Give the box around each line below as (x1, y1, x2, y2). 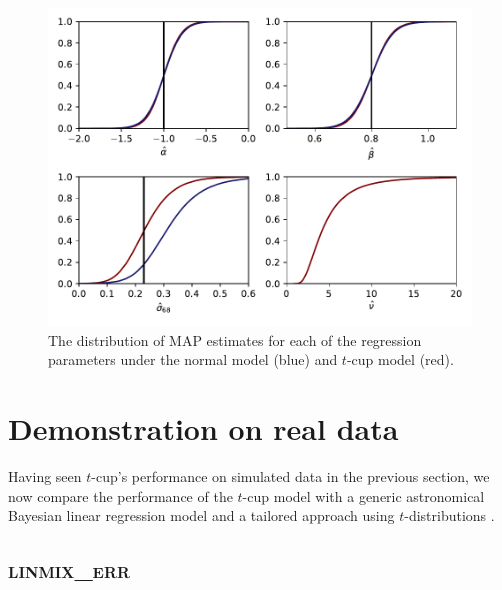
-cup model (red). (346, 349, 454, 370)
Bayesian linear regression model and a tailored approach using (8, 505, 395, 526)
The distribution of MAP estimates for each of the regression (48, 329, 422, 350)
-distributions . (404, 505, 495, 526)
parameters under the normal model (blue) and (48, 349, 338, 370)
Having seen (8, 465, 82, 486)
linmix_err (8, 554, 130, 585)
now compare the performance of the (8, 485, 233, 506)
